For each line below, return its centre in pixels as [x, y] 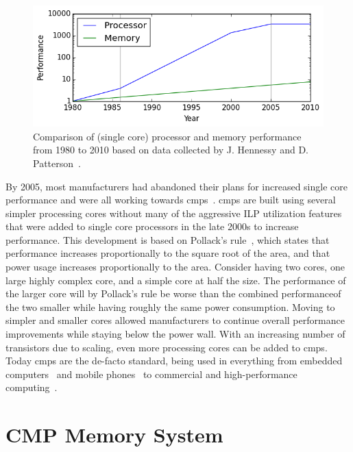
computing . [32, 387]
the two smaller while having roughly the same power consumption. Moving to [170, 306]
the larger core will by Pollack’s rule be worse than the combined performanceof [173, 293]
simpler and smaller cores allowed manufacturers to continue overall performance [175, 320]
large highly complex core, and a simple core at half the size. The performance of [176, 280]
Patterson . [57, 163]
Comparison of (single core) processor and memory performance [167, 136]
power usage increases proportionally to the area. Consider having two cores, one [175, 267]
